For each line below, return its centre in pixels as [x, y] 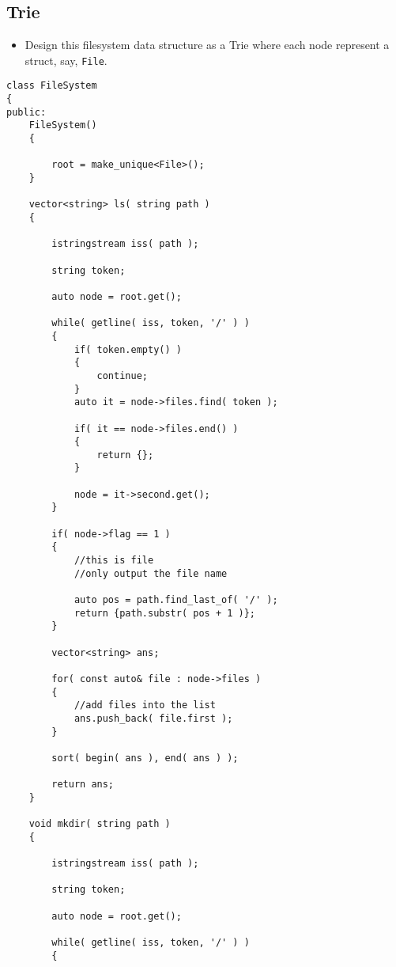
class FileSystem [52, 86]
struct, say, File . [66, 60]
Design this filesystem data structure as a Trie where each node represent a [207, 45]
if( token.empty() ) [128, 349]
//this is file [114, 561]
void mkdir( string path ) [100, 824]
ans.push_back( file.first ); [153, 718]
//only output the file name [151, 573]
